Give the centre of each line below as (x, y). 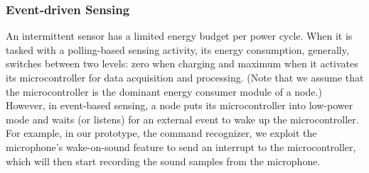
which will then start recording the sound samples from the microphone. (163, 161)
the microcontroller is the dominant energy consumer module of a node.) (164, 91)
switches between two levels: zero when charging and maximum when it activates (182, 63)
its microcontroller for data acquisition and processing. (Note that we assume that (185, 77)
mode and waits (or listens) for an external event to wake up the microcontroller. (182, 119)
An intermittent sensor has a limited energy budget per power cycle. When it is (179, 36)
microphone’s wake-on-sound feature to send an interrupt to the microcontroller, (181, 146)
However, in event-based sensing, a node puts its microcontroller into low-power (180, 105)
